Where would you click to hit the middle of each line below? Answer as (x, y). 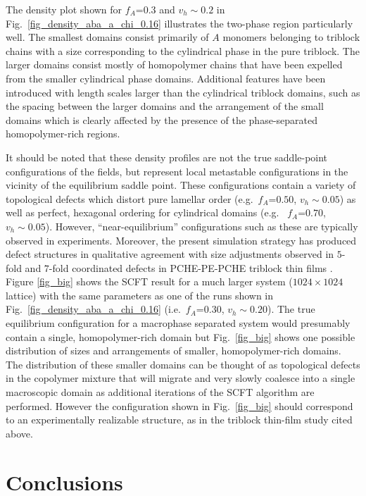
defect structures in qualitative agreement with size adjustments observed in (170, 254)
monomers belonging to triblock (291, 37)
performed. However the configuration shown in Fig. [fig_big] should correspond (179, 405)
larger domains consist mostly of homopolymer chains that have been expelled (174, 64)
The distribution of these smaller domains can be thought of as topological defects (183, 364)
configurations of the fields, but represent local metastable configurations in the (177, 171)
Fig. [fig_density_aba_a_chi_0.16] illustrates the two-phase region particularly (179, 23)
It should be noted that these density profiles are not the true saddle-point (167, 157)
